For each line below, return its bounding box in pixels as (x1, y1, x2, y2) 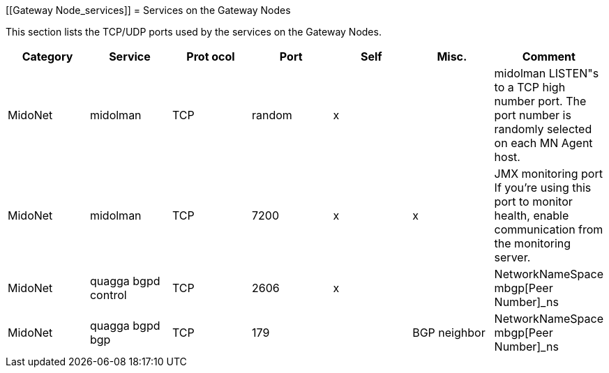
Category (22, 50, 73, 63)
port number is (494, 108, 571, 122)
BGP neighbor (412, 326, 486, 340)
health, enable (494, 208, 569, 222)
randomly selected (494, 122, 592, 136)
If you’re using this (494, 181, 592, 195)
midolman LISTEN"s (494, 66, 599, 80)
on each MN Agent (494, 136, 593, 150)
